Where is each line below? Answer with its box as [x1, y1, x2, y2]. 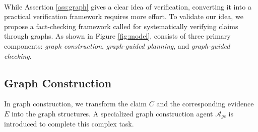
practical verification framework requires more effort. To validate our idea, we [4, 11, 243, 22]
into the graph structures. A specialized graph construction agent [12, 108, 213, 118]
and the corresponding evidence [156, 98, 254, 109]
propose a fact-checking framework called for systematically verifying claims [4, 21, 238, 31]
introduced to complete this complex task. [4, 118, 134, 129]
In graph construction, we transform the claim [4, 98, 147, 109]
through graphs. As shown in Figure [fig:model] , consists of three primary [4, 31, 231, 41]
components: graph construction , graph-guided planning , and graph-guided [4, 40, 230, 51]
